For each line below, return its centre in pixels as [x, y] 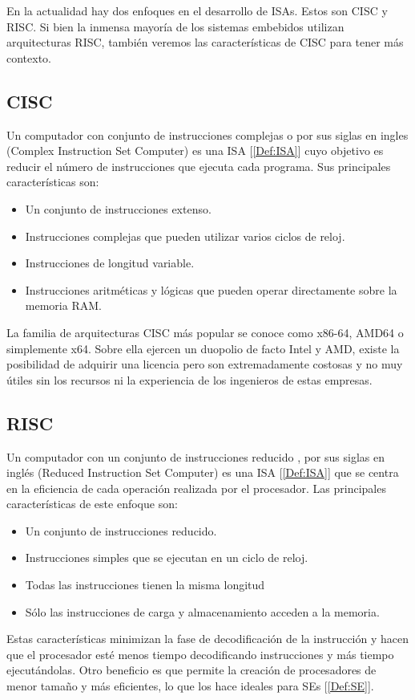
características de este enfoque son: [92, 504]
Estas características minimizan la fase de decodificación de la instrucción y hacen [208, 639]
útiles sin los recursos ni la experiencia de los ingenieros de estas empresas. [189, 379]
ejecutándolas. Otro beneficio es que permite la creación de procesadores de [191, 670]
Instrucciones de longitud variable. [110, 263]
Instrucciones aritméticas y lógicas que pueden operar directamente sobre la [211, 289]
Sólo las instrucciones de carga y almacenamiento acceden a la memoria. [202, 611]
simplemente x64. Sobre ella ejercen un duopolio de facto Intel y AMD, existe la [203, 348]
